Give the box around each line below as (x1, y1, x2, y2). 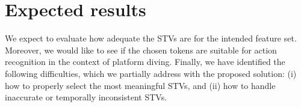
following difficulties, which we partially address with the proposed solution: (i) (5, 67, 297, 79)
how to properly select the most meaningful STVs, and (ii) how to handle (5, 79, 276, 91)
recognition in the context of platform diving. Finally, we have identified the (5, 55, 285, 68)
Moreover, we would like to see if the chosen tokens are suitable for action (5, 43, 277, 56)
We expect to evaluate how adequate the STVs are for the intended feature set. (5, 32, 297, 44)
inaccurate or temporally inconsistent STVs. (5, 91, 167, 103)
